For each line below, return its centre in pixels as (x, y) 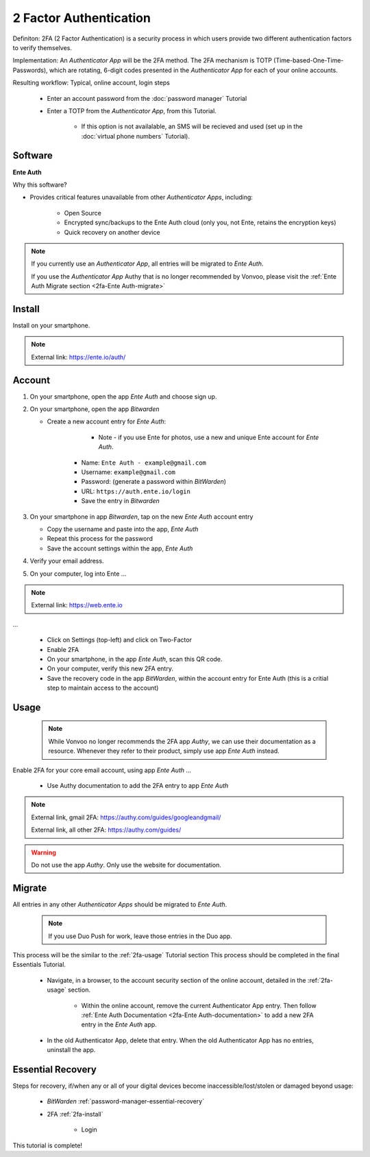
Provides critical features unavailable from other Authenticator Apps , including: (141, 197)
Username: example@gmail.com (128, 472)
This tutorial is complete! (47, 1145)
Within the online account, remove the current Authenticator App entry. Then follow (199, 1005)
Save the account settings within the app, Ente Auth (120, 548)
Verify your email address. (67, 561)
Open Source (83, 213)
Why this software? (40, 185)
